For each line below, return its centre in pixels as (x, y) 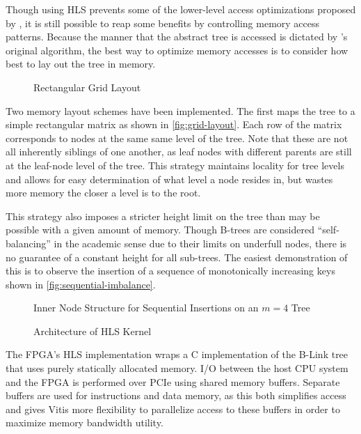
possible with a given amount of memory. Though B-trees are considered (160, 230)
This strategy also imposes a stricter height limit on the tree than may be (163, 216)
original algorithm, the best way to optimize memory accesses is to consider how (177, 50)
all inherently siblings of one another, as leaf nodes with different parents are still (179, 152)
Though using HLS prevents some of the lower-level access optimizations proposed (181, 9)
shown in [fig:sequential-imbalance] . (81, 284)
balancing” (28, 243)
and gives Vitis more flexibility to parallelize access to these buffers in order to (173, 409)
